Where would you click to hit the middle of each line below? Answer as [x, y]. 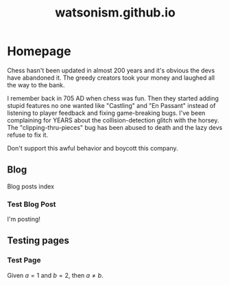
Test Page [24, 261]
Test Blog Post [32, 204]
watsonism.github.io [115, 13]
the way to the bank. [36, 85]
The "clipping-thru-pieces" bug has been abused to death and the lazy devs [115, 127]
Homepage [39, 51]
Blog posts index [31, 186]
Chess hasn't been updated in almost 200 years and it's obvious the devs [111, 70]
